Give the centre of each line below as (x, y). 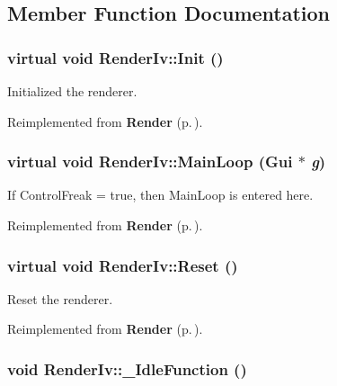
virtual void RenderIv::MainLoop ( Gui (150, 162)
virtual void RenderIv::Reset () (123, 265)
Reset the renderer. (60, 298)
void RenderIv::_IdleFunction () (127, 368)
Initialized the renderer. (72, 91)
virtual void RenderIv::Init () (115, 57)
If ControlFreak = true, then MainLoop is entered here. (160, 195)
